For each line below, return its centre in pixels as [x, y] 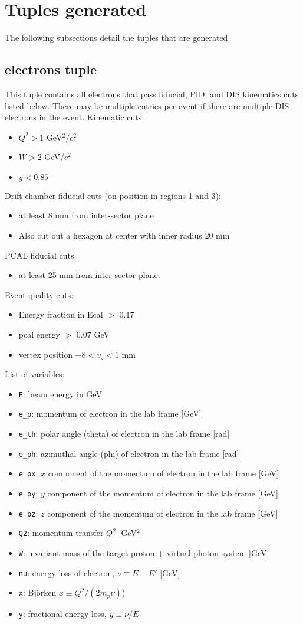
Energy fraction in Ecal [61, 314]
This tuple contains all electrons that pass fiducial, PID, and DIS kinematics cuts [152, 94]
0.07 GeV [93, 334]
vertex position [45, 354]
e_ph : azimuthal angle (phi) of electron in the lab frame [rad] [129, 453]
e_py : [28, 493]
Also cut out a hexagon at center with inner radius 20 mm [124, 235]
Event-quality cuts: [39, 294]
